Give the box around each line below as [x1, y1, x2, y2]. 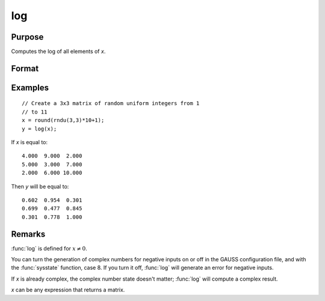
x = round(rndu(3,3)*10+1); [22, 117, 105, 124]
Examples [11, 82, 49, 93]
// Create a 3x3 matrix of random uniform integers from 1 [22, 100, 200, 107]
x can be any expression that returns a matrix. [11, 286, 125, 294]
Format [11, 63, 39, 73]
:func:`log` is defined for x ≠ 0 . [11, 245, 87, 252]
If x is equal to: [11, 139, 48, 146]
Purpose [11, 32, 44, 42]
